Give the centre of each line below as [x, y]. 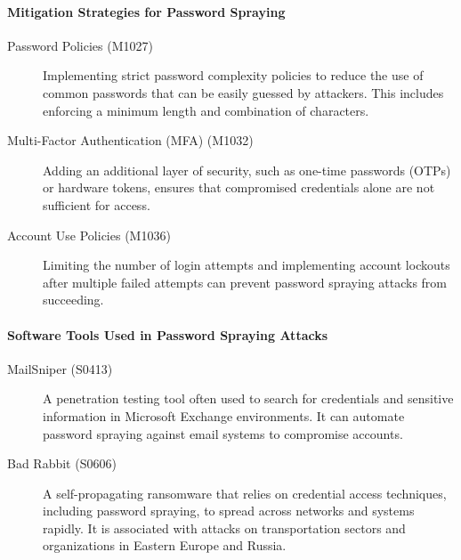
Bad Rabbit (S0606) [62, 463]
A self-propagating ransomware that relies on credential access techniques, [245, 493]
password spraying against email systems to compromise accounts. [223, 433]
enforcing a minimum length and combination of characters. [206, 110]
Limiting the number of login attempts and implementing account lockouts [247, 265]
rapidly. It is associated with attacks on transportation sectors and [224, 528]
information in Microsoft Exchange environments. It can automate [224, 415]
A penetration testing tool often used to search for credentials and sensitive [248, 398]
